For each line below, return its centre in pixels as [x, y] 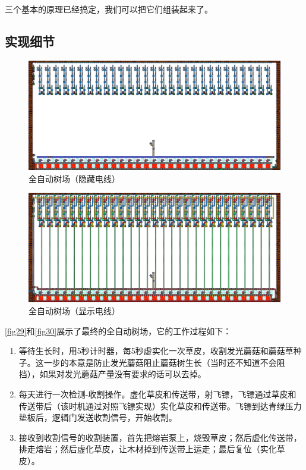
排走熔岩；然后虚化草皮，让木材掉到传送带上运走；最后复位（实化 [148, 449]
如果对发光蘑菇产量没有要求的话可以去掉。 [123, 374]
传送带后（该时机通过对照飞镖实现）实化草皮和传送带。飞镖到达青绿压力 [160, 405]
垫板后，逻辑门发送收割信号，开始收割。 [98, 417]
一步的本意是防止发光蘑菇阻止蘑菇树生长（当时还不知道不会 [160, 362]
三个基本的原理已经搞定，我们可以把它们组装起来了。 [109, 9]
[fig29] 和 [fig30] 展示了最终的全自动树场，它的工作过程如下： [118, 330]
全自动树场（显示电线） [74, 311]
